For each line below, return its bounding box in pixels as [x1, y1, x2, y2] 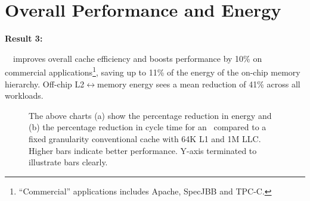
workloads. [5, 89, 44, 102]
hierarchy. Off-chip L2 [5, 77, 85, 90]
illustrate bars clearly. [29, 156, 108, 168]
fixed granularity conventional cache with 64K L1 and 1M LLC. [29, 132, 261, 145]
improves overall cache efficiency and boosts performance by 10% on [13, 52, 262, 64]
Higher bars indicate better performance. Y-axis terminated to [29, 144, 257, 156]
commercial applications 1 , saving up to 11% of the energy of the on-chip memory [5, 64, 300, 78]
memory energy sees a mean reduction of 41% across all [97, 77, 300, 90]
